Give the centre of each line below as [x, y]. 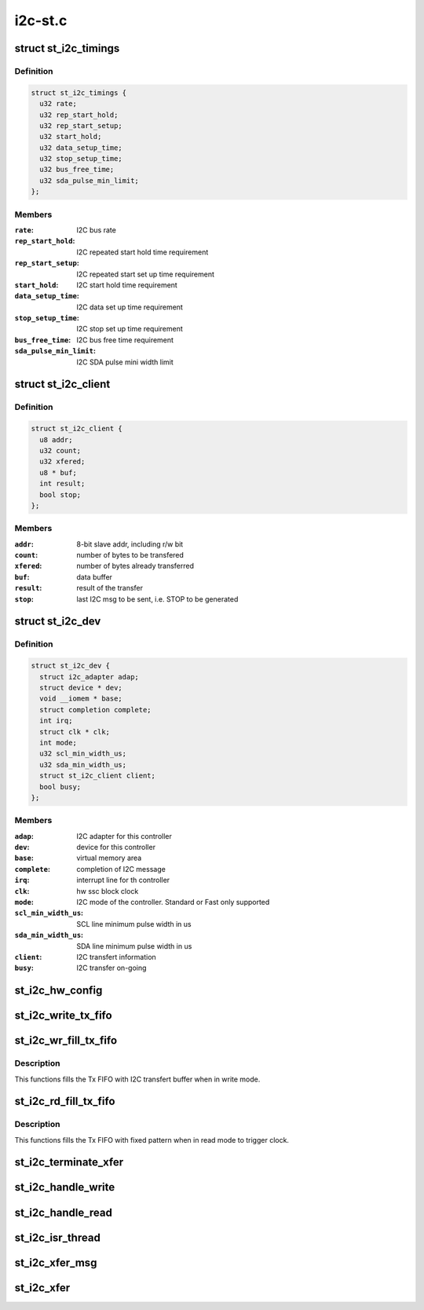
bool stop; [60, 494]
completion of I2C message [121, 869]
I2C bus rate [97, 230]
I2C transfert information [116, 957]
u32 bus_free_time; [77, 170]
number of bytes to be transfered [130, 555]
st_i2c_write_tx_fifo [64, 1016]
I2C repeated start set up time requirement [146, 274]
